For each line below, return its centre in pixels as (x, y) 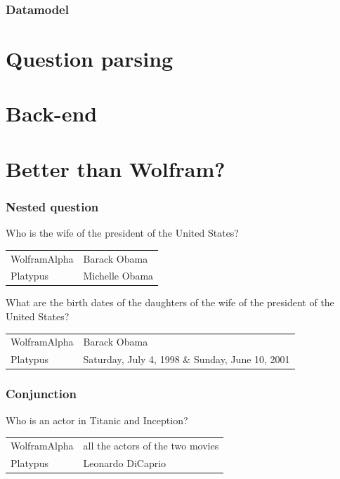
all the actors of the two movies (151, 445)
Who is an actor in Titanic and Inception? (97, 420)
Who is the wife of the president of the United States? (122, 233)
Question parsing (90, 59)
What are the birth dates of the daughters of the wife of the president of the (170, 302)
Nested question (52, 206)
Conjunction (41, 394)
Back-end (52, 113)
